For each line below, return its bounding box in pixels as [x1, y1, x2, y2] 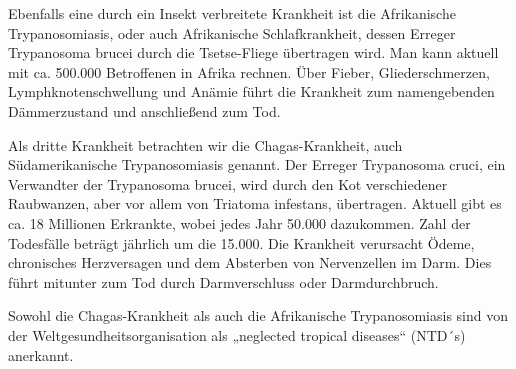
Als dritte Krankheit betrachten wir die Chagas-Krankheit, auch [8, 134, 403, 155]
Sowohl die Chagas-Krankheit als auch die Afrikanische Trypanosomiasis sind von [8, 305, 509, 326]
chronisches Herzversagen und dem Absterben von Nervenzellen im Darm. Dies [8, 252, 492, 273]
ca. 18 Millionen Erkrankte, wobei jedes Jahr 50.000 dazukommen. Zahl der [8, 212, 471, 233]
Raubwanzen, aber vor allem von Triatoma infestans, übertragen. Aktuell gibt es [8, 193, 502, 214]
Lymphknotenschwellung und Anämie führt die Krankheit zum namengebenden [8, 81, 495, 102]
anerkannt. [8, 344, 74, 365]
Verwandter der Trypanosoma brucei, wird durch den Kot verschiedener [8, 173, 448, 194]
